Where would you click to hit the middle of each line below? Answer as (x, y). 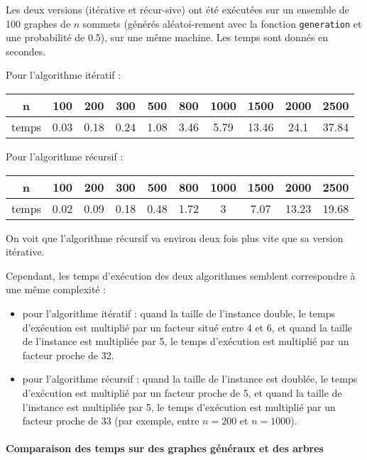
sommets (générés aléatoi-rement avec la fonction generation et (222, 23)
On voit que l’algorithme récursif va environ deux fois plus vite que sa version (175, 237)
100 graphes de (38, 23)
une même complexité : (56, 289)
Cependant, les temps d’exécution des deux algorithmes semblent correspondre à (181, 275)
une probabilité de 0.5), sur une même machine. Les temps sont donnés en (167, 37)
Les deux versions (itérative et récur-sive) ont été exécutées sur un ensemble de (177, 9)
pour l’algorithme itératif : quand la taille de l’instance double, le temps (179, 313)
